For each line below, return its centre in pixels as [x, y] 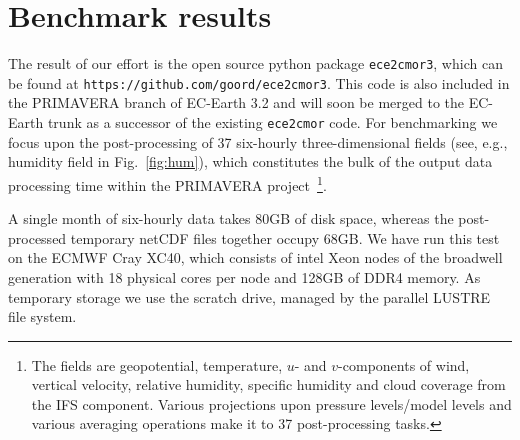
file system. [42, 316]
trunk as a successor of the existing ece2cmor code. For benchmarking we [272, 122]
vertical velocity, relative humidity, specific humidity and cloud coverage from [268, 384]
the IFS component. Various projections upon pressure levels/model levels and [271, 403]
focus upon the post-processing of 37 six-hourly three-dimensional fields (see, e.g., [258, 141]
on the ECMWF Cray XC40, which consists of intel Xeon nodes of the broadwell [255, 257]
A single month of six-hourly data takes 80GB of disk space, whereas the [231, 218]
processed [37, 237]
